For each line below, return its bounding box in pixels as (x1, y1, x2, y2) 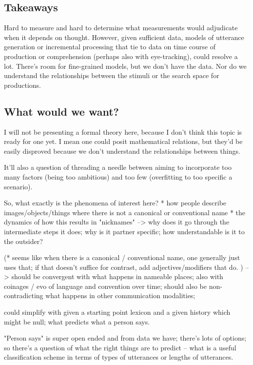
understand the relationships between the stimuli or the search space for (4, 70, 219, 81)
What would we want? (4, 103, 119, 119)
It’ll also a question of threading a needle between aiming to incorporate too (4, 162, 232, 172)
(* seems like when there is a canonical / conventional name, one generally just (4, 252, 240, 263)
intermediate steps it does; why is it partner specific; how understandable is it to (4, 226, 245, 236)
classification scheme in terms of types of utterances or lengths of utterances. (4, 352, 234, 362)
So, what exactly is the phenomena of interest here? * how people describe (4, 198, 227, 208)
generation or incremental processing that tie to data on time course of (4, 41, 216, 52)
